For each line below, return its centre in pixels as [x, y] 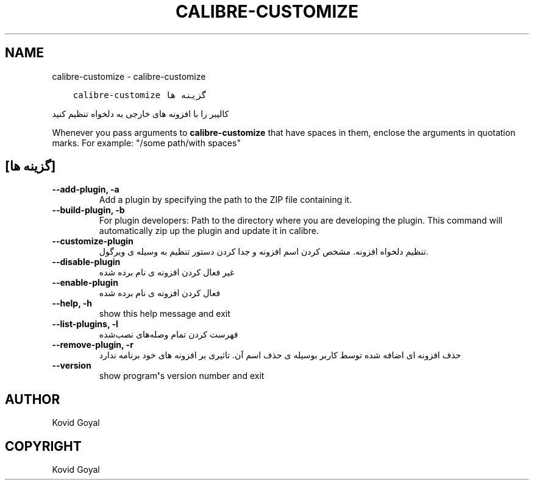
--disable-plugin [86, 262]
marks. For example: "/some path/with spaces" [146, 143]
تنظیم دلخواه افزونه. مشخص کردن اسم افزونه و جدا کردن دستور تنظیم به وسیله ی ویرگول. [264, 252]
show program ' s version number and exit [182, 376]
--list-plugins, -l [85, 324]
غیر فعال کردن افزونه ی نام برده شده [167, 272]
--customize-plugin [93, 241]
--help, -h [72, 303]
